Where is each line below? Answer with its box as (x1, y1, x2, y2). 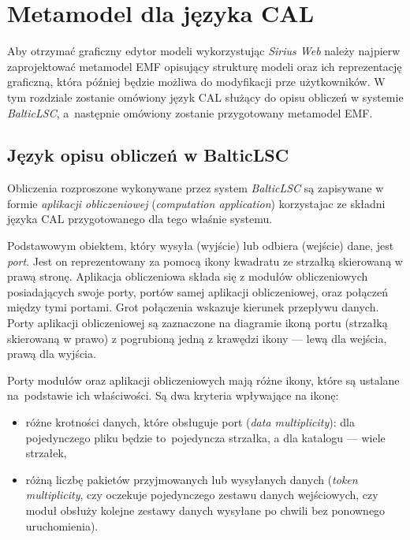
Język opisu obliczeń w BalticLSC (7, 143, 289, 167)
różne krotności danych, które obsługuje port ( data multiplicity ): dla (25, 414, 355, 430)
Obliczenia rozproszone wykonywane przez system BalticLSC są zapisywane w (7, 180, 384, 196)
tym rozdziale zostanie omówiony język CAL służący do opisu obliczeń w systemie (7, 88, 404, 105)
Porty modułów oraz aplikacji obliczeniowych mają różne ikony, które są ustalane (7, 371, 400, 388)
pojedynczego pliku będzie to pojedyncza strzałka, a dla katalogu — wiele (25, 429, 386, 445)
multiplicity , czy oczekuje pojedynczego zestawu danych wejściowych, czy (25, 486, 378, 503)
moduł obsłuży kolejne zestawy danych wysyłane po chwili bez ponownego (25, 501, 386, 518)
